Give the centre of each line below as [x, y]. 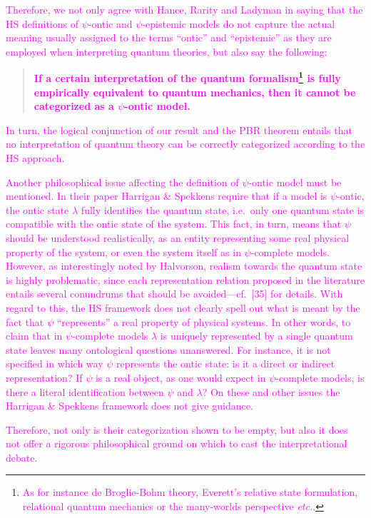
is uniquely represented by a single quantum [256, 336]
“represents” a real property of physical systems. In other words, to [204, 321]
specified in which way [55, 364]
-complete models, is [320, 377]
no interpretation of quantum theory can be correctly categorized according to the [185, 144]
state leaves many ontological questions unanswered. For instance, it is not [168, 349]
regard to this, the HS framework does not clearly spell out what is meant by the [183, 307]
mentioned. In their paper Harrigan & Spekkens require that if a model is [167, 196]
